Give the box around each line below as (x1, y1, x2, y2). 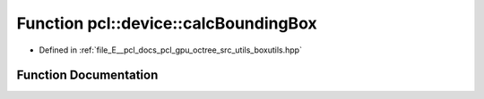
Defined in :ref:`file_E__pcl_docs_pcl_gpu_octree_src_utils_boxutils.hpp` (39, 45, 302, 55)
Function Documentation (16, 68, 159, 83)
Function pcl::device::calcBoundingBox (16, 13, 317, 33)
